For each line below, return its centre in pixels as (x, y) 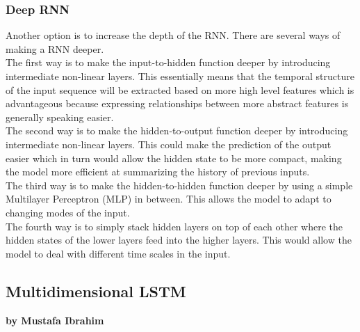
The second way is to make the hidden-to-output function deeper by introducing (177, 131)
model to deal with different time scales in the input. (118, 253)
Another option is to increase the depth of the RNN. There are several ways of (173, 35)
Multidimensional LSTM (96, 291)
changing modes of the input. (68, 212)
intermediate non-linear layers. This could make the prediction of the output (169, 144)
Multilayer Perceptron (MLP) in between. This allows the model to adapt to (169, 199)
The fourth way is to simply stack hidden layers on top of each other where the (174, 226)
